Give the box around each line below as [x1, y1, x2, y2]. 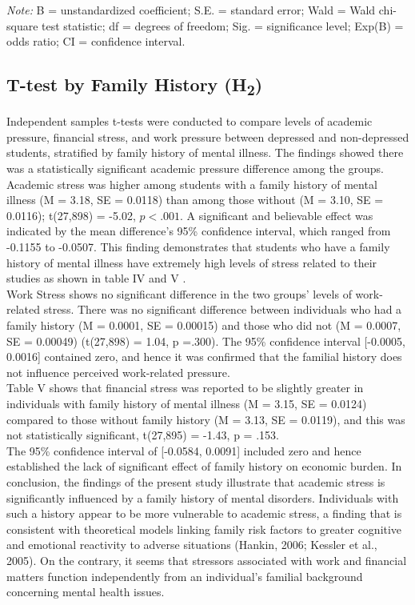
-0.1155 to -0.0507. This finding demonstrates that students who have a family [6, 238, 390, 255]
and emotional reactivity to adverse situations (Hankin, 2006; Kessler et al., [6, 536, 377, 553]
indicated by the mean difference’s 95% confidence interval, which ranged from [6, 222, 391, 239]
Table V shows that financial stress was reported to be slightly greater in [6, 379, 364, 396]
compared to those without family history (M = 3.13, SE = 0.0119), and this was [6, 411, 405, 427]
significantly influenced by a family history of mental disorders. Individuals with [6, 489, 399, 506]
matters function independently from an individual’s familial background [6, 567, 363, 584]
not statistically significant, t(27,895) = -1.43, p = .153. [6, 427, 279, 443]
